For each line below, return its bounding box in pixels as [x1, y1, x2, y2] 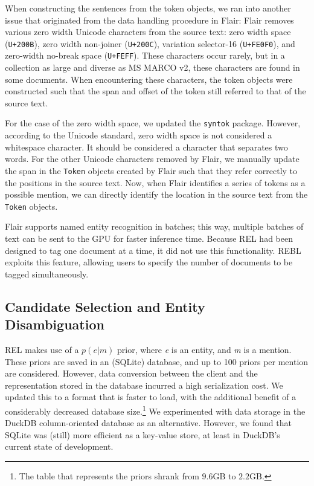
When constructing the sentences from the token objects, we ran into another [5, 2, 291, 14]
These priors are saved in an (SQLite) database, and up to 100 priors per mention [5, 355, 309, 368]
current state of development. [5, 440, 114, 453]
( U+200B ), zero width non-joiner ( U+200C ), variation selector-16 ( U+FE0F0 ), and [5, 37, 295, 50]
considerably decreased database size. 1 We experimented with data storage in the [5, 403, 306, 417]
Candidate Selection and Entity [5, 297, 205, 316]
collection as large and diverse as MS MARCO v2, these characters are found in [5, 61, 300, 74]
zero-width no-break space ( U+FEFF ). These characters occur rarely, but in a [5, 49, 285, 62]
